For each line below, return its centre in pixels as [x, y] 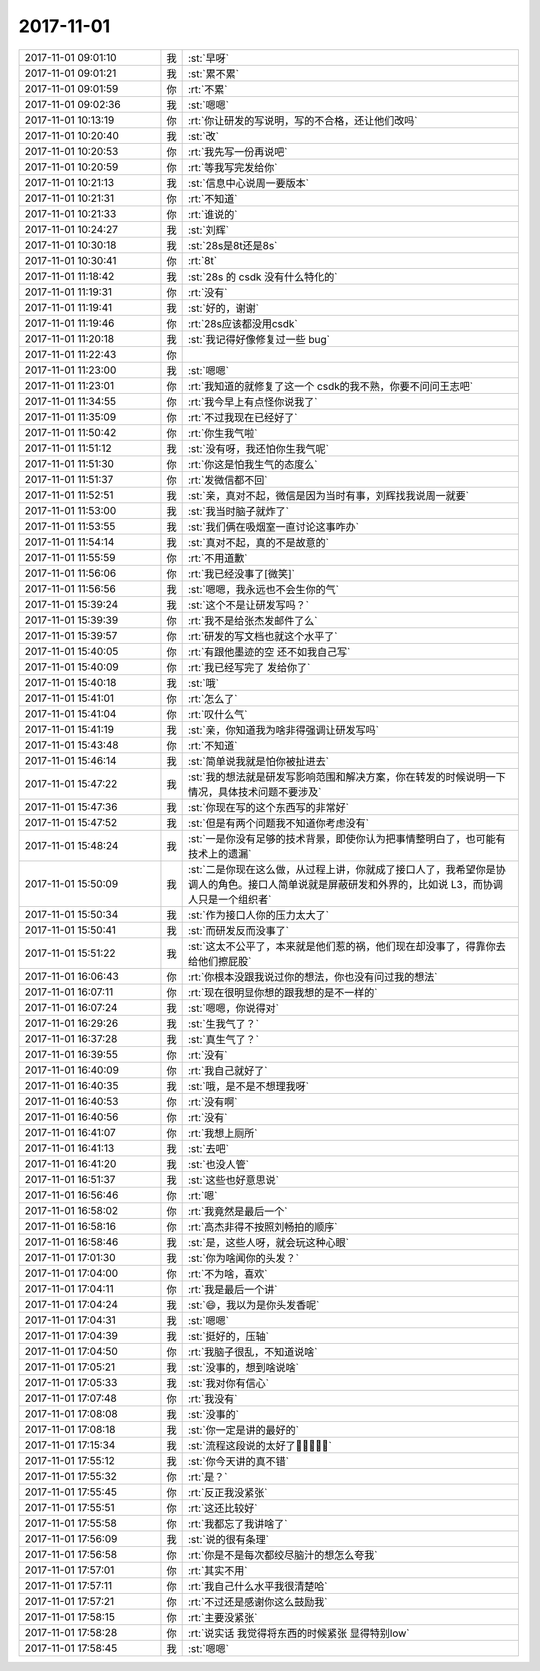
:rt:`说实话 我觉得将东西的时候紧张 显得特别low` [298, 1633]
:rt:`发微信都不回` [228, 480]
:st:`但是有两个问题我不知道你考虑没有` [278, 823]
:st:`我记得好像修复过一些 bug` [258, 339]
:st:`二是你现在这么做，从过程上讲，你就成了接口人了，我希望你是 [342, 869]
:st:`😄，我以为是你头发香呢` [253, 1305]
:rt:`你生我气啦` [223, 433]
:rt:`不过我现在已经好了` [243, 417]
